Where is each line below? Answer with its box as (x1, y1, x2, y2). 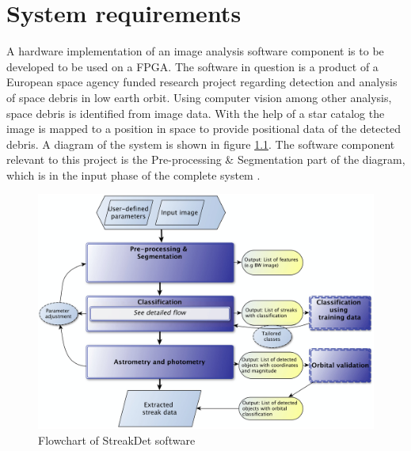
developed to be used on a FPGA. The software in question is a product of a (6, 58, 379, 74)
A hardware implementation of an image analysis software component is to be (6, 43, 384, 59)
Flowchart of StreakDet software (38, 431, 196, 448)
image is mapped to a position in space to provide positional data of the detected (6, 120, 401, 137)
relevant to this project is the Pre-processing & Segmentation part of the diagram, (6, 151, 405, 168)
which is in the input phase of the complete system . (6, 166, 261, 183)
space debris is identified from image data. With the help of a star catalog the (6, 104, 385, 121)
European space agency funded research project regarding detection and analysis (6, 74, 398, 90)
